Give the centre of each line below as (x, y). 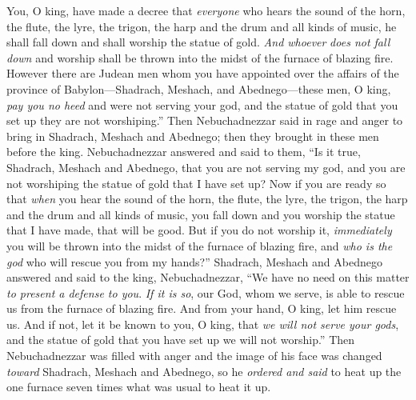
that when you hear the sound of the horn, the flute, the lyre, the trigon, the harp (207, 199)
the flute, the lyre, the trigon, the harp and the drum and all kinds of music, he (202, 26)
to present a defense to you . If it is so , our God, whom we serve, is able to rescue (206, 292)
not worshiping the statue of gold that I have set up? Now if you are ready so (196, 183)
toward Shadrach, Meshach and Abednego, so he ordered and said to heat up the (204, 371)
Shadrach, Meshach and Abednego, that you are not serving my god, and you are (206, 167)
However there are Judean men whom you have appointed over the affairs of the (203, 73)
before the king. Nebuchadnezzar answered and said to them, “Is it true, (184, 152)
